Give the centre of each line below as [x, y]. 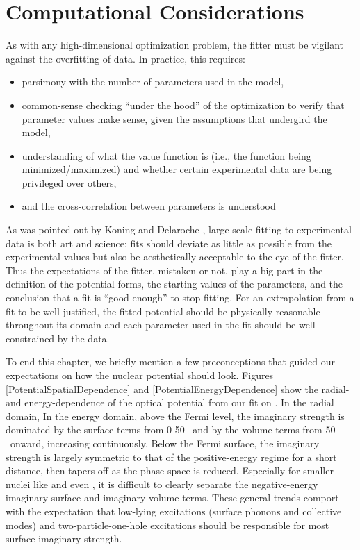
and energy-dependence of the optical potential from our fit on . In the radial [170, 402]
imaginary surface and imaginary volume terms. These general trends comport [172, 498]
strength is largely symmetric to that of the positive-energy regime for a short [171, 457]
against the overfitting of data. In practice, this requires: [125, 58]
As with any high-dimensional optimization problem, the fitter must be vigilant [175, 45]
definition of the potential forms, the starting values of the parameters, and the [174, 284]
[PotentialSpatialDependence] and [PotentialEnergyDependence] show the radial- [178, 389]
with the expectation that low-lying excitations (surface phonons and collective [174, 511]
